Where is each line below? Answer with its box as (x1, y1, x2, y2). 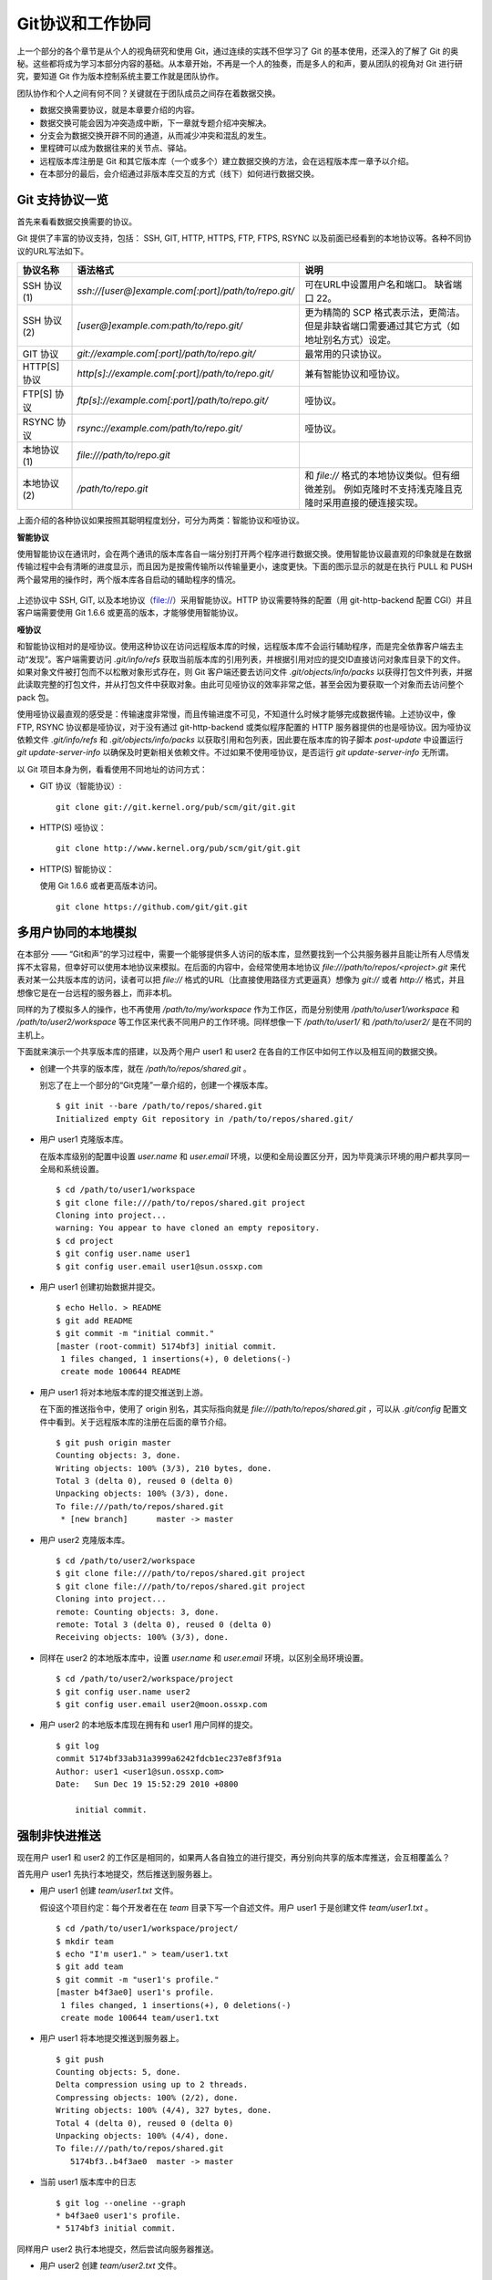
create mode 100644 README (60, 1366, 181, 1377)
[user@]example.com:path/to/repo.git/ (77, 319, 243, 332)
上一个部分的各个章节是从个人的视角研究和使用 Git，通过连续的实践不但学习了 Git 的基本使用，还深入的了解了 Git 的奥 (16, 46, 459, 57)
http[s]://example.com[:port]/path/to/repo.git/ (77, 368, 274, 380)
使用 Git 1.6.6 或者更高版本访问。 (39, 880, 163, 891)
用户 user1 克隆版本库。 (39, 1134, 128, 1145)
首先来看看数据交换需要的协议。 (16, 215, 137, 227)
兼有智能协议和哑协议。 (304, 368, 405, 380)
